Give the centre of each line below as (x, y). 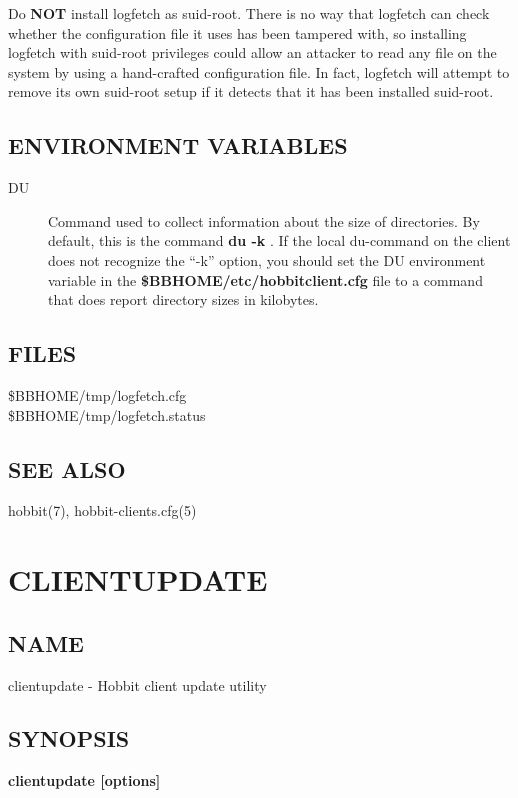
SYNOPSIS (69, 738)
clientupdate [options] (84, 780)
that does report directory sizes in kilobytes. (183, 299)
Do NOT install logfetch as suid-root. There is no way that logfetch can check (249, 13)
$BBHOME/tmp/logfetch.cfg (97, 394)
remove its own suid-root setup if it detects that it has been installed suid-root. (251, 91)
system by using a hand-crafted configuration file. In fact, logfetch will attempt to (259, 71)
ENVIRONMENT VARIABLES (178, 145)
